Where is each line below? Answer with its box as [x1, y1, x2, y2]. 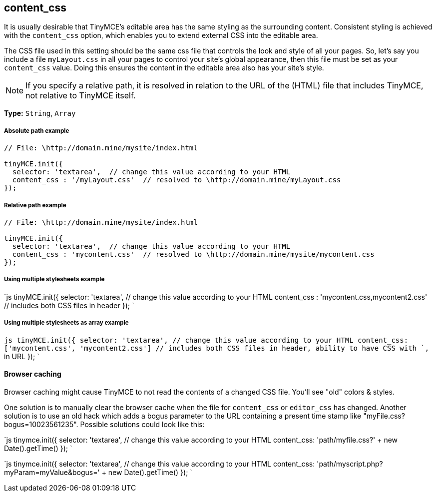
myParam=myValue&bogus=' [4, 468, 100, 477]
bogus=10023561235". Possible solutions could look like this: [4, 420, 205, 429]
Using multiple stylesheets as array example [4, 319, 129, 327]
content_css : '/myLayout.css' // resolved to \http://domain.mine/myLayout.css [12, 176, 341, 184]
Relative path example [4, 201, 66, 209]
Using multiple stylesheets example [4, 276, 105, 283]
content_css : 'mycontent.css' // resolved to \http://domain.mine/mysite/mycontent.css [12, 250, 375, 258]
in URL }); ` [4, 352, 39, 361]
